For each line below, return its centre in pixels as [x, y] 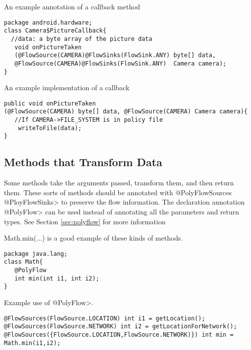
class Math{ [23, 262]
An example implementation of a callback [67, 87]
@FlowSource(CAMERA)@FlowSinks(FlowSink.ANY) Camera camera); [121, 63]
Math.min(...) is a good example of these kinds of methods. [93, 238]
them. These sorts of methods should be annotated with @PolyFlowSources [118, 192]
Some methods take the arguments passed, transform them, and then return [119, 183]
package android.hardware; [48, 22]
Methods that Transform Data [83, 162]
